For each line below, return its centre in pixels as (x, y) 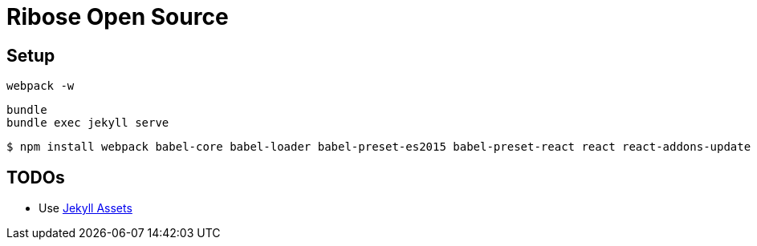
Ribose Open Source (118, 17)
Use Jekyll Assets (85, 208)
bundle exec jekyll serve (88, 123)
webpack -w (41, 86)
